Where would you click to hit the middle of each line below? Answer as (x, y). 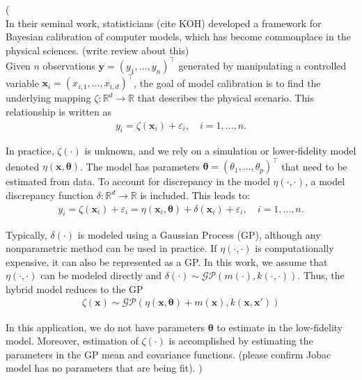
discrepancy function (50, 195)
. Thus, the (321, 275)
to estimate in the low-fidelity (280, 327)
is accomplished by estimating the (241, 341)
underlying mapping (48, 98)
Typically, (26, 234)
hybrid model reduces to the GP (74, 288)
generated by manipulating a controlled (262, 65)
